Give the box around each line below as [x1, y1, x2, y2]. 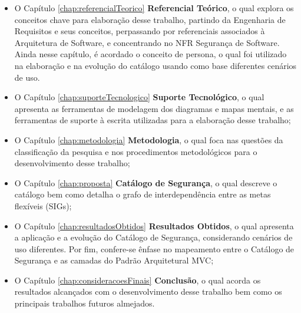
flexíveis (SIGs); [14, 199, 72, 212]
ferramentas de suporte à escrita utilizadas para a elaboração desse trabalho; [14, 114, 291, 126]
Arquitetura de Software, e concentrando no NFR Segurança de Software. [14, 36, 280, 48]
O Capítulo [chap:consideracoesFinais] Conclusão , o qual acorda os [14, 274, 261, 286]
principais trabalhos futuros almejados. [14, 297, 155, 309]
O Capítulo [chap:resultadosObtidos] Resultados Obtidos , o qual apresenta [14, 219, 294, 232]
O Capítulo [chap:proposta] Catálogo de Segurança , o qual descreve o [14, 176, 277, 189]
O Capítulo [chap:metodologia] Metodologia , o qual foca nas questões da [14, 133, 283, 146]
